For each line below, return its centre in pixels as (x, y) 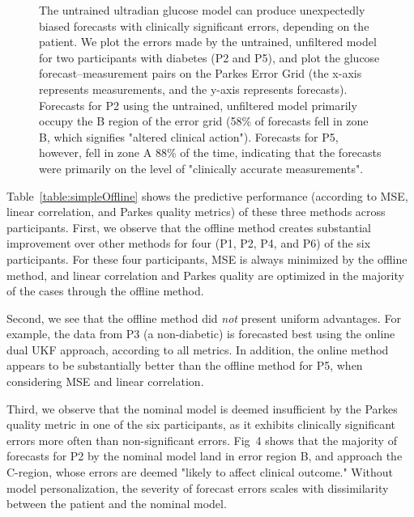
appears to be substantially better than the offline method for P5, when (185, 365)
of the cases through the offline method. (105, 291)
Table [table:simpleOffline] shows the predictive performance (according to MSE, (207, 195)
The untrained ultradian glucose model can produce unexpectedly (202, 10)
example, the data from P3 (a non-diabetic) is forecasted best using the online (201, 334)
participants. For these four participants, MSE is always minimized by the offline (207, 258)
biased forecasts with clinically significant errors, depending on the (204, 25)
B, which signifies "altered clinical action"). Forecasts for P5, (189, 136)
